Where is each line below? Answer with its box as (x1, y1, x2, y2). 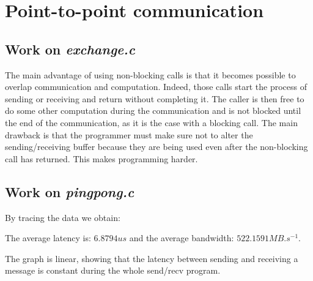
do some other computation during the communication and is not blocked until (5, 104, 301, 117)
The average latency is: (5, 231, 91, 244)
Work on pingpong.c (5, 182, 134, 201)
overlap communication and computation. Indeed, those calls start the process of (5, 80, 307, 93)
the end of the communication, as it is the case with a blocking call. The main (5, 116, 298, 129)
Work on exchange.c (5, 39, 135, 58)
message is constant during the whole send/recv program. (5, 264, 221, 277)
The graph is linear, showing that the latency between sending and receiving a (5, 252, 298, 264)
